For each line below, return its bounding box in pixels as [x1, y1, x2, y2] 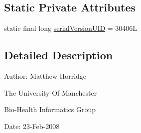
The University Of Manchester [4, 87, 97, 98]
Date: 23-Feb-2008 [4, 121, 60, 131]
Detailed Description [4, 47, 113, 63]
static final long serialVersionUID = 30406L [4, 23, 138, 33]
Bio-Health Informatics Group [4, 104, 96, 115]
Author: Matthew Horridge [4, 71, 87, 81]
